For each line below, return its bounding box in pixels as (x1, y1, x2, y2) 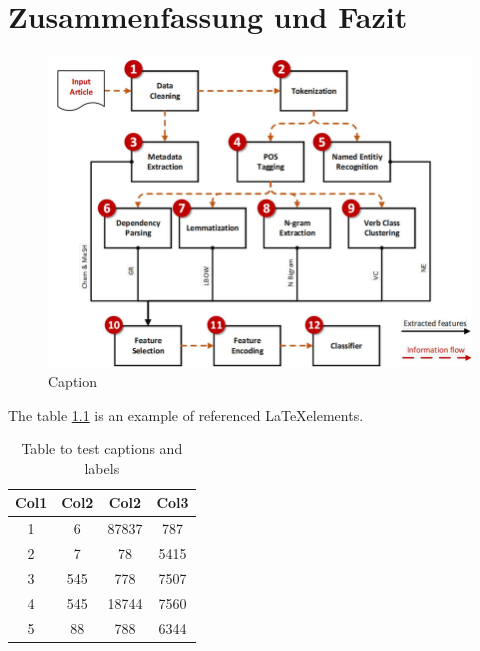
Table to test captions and (21, 438, 183, 459)
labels (84, 457, 120, 478)
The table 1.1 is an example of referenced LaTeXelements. (8, 404, 364, 425)
